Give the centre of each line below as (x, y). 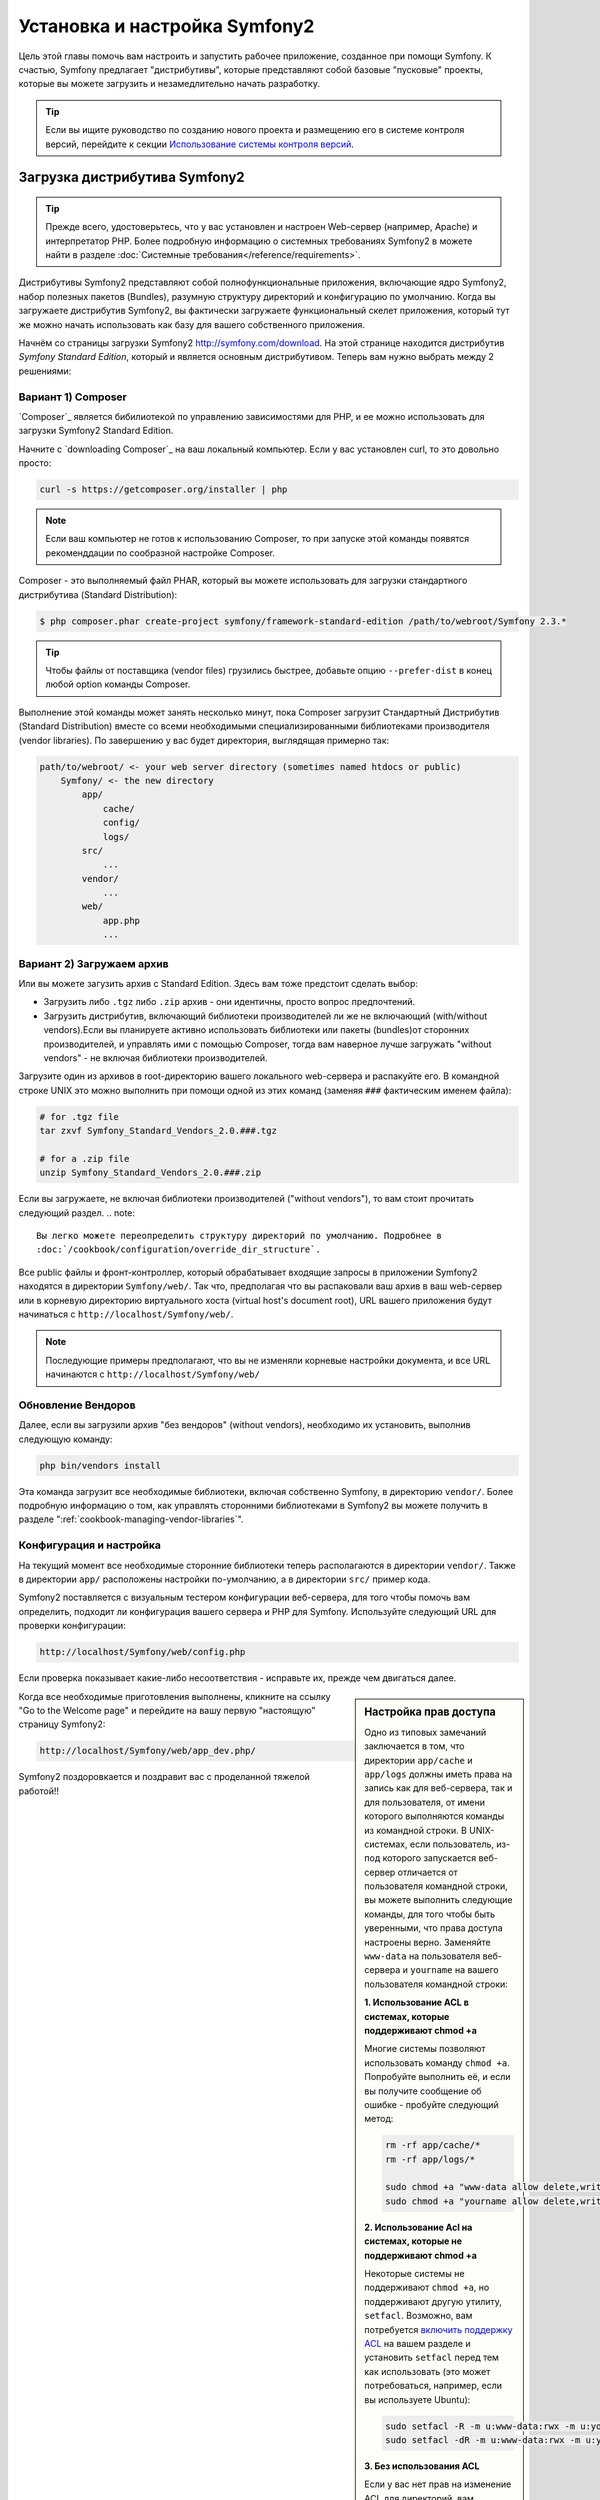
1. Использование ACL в (417, 2002)
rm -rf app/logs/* (430, 2159)
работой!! (39, 1791)
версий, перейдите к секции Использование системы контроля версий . (200, 144)
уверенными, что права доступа (434, 1928)
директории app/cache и (419, 1760)
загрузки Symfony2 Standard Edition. (96, 431)
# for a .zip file (84, 1158)
